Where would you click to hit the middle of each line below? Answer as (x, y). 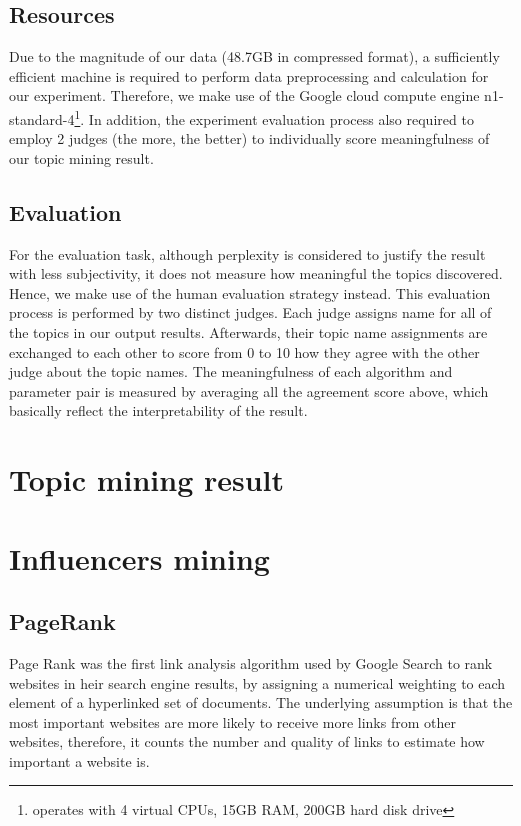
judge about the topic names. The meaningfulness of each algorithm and (231, 371)
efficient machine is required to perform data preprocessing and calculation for (249, 75)
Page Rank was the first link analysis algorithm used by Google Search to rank (251, 662)
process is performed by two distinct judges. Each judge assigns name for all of (250, 312)
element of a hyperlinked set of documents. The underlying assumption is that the (261, 702)
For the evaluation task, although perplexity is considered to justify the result (247, 253)
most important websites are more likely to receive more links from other (232, 721)
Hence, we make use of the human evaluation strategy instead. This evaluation (250, 292)
